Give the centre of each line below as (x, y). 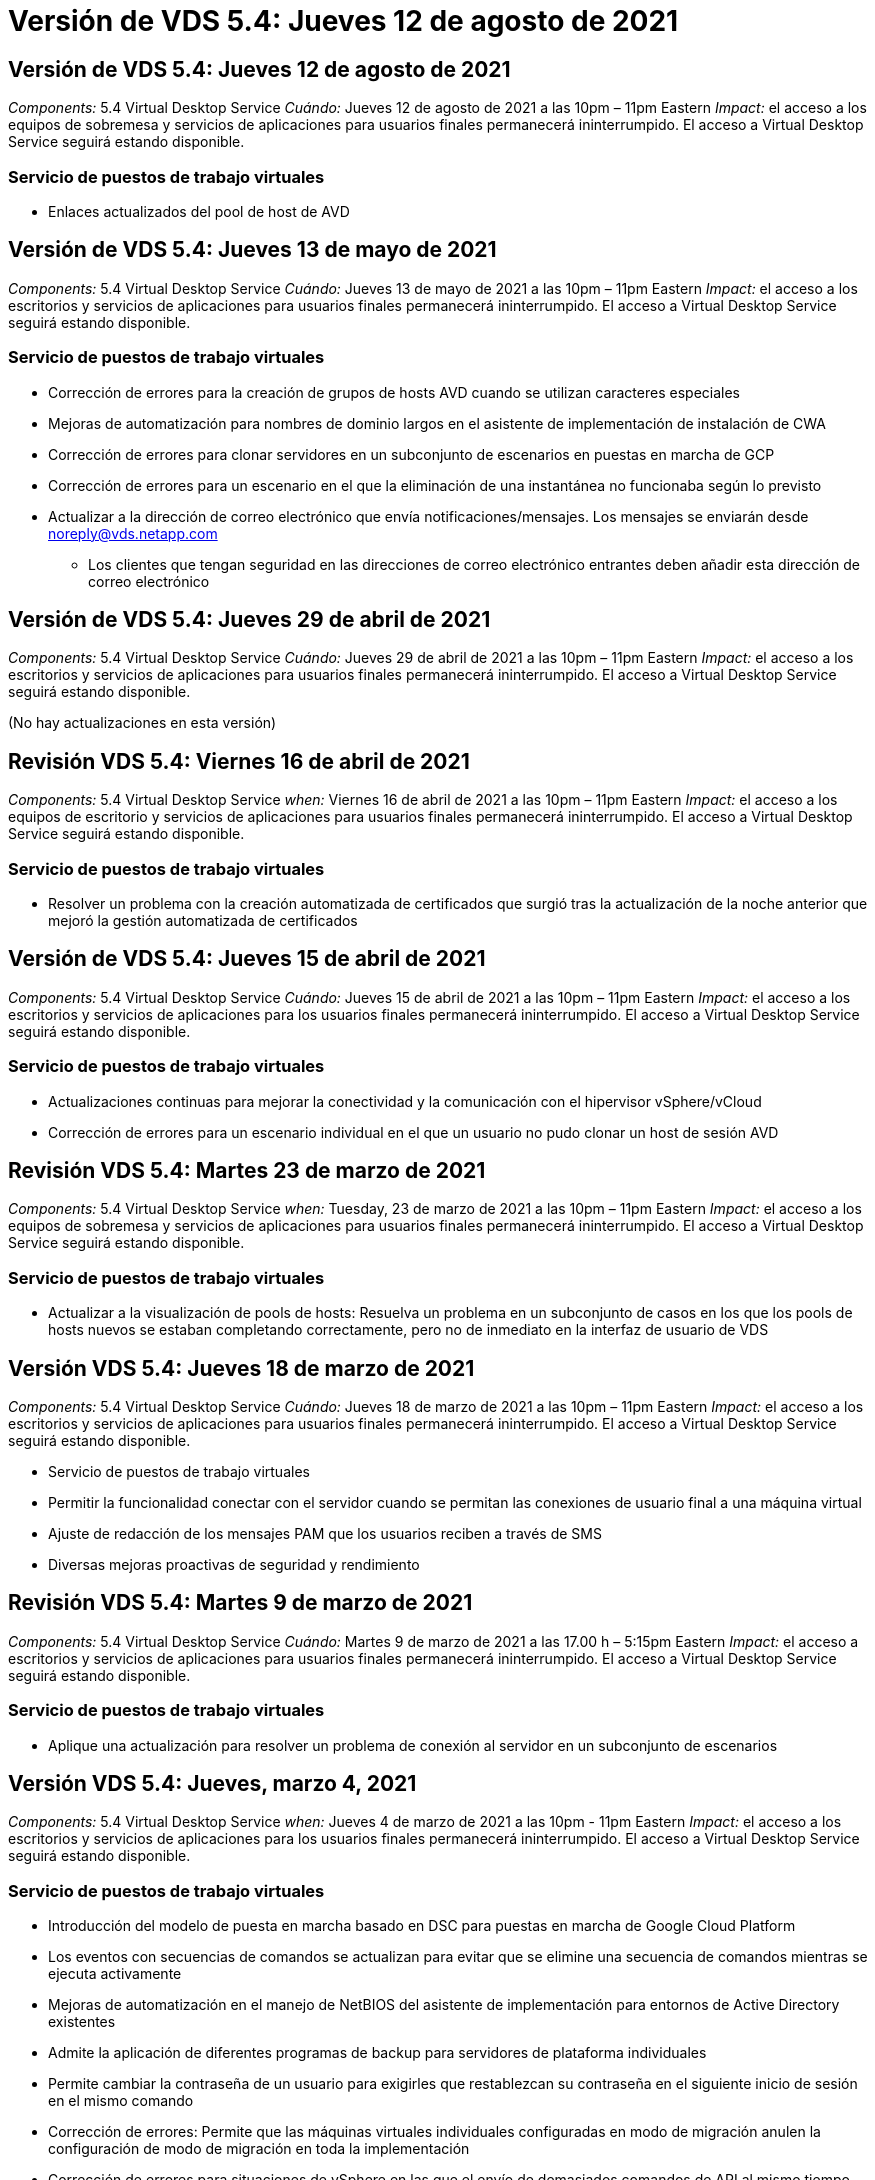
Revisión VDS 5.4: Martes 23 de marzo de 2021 (247, 1170)
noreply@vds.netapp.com (133, 533)
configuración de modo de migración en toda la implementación (259, 2149)
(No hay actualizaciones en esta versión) (142, 723)
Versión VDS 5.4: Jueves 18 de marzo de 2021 (241, 1368)
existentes (82, 2022)
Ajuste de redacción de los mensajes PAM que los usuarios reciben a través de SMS (325, 1533)
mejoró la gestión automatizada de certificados (203, 920)
